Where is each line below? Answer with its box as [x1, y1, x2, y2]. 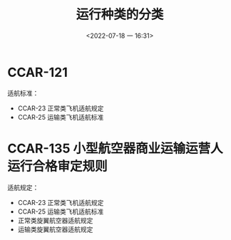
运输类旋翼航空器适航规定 [17, 225, 93, 234]
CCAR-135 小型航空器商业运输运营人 [7, 140, 223, 157]
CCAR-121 [7, 64, 68, 80]
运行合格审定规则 [7, 158, 108, 174]
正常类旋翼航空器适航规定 [17, 216, 93, 224]
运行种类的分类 [76, 6, 164, 23]
